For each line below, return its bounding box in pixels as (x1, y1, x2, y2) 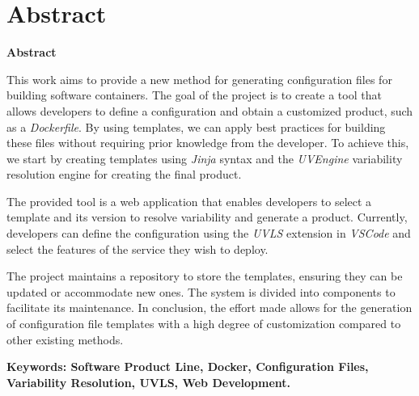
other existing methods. (6, 331, 124, 348)
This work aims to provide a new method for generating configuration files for (6, 70, 392, 87)
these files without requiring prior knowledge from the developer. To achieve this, (6, 134, 409, 151)
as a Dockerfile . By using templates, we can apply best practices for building (6, 118, 386, 135)
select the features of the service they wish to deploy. (6, 240, 269, 257)
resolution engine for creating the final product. (6, 166, 242, 183)
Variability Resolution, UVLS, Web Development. (6, 373, 291, 390)
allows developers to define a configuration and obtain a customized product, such (6, 102, 413, 119)
